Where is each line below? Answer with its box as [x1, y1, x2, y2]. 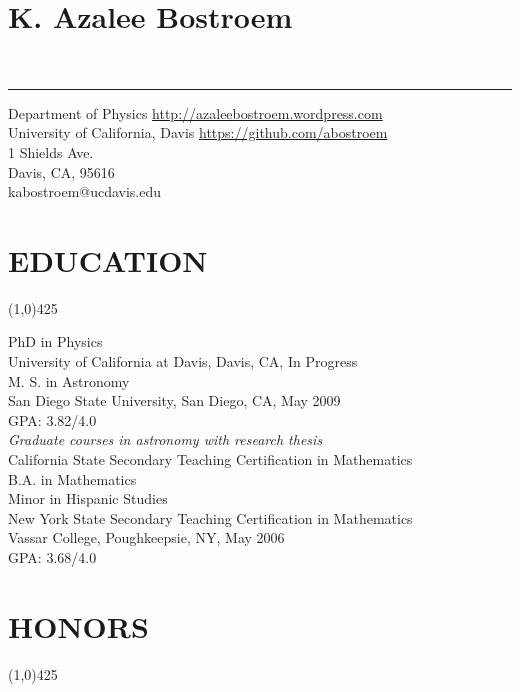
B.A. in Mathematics [8, 468, 137, 489]
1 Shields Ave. [8, 141, 94, 162]
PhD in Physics [8, 331, 103, 352]
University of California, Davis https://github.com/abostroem [8, 122, 388, 143]
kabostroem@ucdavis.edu [8, 181, 162, 202]
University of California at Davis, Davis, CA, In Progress [8, 351, 358, 371]
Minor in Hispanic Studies [8, 488, 168, 509]
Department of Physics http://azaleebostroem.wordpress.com [8, 102, 383, 123]
